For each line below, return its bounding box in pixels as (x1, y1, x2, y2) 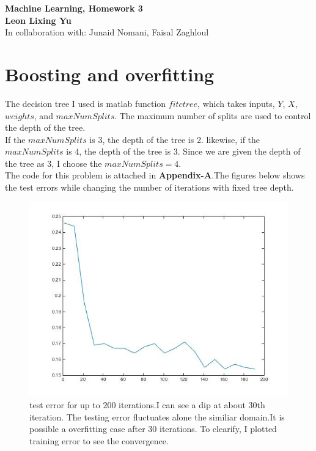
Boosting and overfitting (5, 61, 215, 86)
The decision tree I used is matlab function (5, 97, 166, 109)
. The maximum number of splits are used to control (114, 109, 311, 122)
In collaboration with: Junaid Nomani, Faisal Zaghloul (5, 26, 209, 38)
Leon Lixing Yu (5, 13, 72, 26)
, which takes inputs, (197, 97, 275, 109)
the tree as (5, 156, 45, 169)
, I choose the (51, 156, 102, 169)
